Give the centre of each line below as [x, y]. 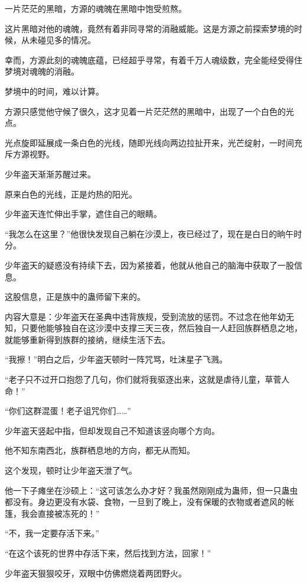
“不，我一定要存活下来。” [52, 533]
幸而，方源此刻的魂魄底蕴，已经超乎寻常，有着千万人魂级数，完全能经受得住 [153, 59]
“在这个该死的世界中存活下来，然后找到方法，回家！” [108, 553]
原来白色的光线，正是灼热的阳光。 [71, 194]
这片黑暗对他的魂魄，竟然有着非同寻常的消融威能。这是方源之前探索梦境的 [149, 28]
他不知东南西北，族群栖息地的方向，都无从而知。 [100, 450]
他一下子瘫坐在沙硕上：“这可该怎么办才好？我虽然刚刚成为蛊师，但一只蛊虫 [151, 490]
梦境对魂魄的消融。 [42, 71]
